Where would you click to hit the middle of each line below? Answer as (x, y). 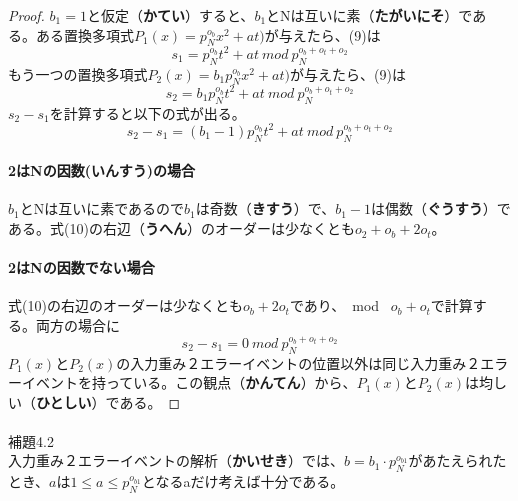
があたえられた (457, 460)
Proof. (26, 15)
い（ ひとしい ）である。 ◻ (94, 401)
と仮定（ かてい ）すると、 (170, 15)
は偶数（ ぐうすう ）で (441, 208)
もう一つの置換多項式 (78, 73)
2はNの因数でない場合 (81, 267)
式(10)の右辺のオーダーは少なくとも (125, 305)
